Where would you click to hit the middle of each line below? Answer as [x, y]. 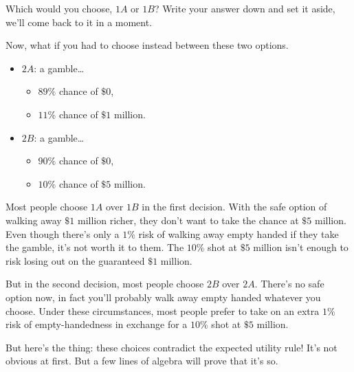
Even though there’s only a [63, 233]
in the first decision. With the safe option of [234, 207]
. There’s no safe [289, 284]
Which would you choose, [59, 8]
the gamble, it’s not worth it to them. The [95, 247]
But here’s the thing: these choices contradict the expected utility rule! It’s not [172, 347]
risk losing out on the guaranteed [75, 260]
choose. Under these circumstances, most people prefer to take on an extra [163, 310]
